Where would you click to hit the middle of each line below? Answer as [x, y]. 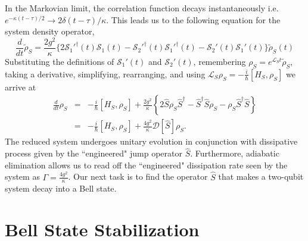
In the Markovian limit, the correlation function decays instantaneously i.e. [142, 8]
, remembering [220, 61]
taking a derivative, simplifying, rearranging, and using [105, 73]
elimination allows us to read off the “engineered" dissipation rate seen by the [146, 165]
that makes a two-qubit [261, 176]
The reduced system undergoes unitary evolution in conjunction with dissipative [151, 141]
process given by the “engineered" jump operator [94, 153]
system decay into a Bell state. [61, 188]
